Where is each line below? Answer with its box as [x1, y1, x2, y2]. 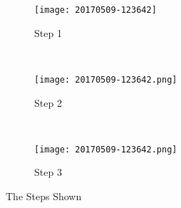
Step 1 [34, 25, 62, 40]
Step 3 [34, 165, 62, 180]
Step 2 [34, 95, 62, 110]
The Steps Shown [6, 188, 82, 203]
